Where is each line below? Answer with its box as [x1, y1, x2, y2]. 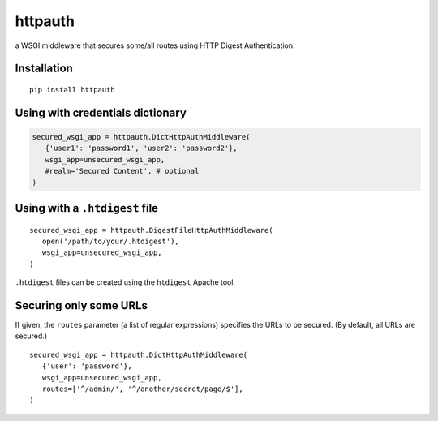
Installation [15, 62, 73, 75]
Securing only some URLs [15, 299, 148, 312]
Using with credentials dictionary [15, 105, 187, 119]
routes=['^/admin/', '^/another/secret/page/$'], [41, 384, 243, 393]
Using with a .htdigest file [15, 201, 158, 215]
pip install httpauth [29, 85, 115, 94]
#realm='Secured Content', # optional [45, 166, 200, 176]
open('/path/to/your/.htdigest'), [41, 236, 180, 246]
